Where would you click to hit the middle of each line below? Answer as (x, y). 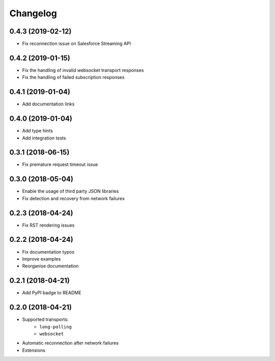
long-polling (56, 327)
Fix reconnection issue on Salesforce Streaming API (76, 44)
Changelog (33, 13)
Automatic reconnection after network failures (71, 343)
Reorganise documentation (50, 266)
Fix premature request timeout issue (60, 164)
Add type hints (37, 131)
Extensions (34, 350)
